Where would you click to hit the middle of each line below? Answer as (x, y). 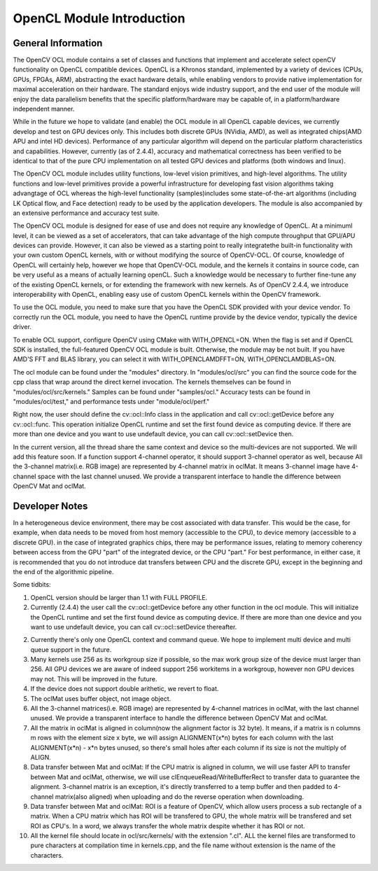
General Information (58, 43)
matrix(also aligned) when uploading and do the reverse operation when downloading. (180, 796)
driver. (22, 327)
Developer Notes (50, 506)
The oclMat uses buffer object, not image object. (101, 698)
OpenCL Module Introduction (99, 18)
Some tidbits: (32, 585)
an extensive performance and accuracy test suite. (86, 213)
